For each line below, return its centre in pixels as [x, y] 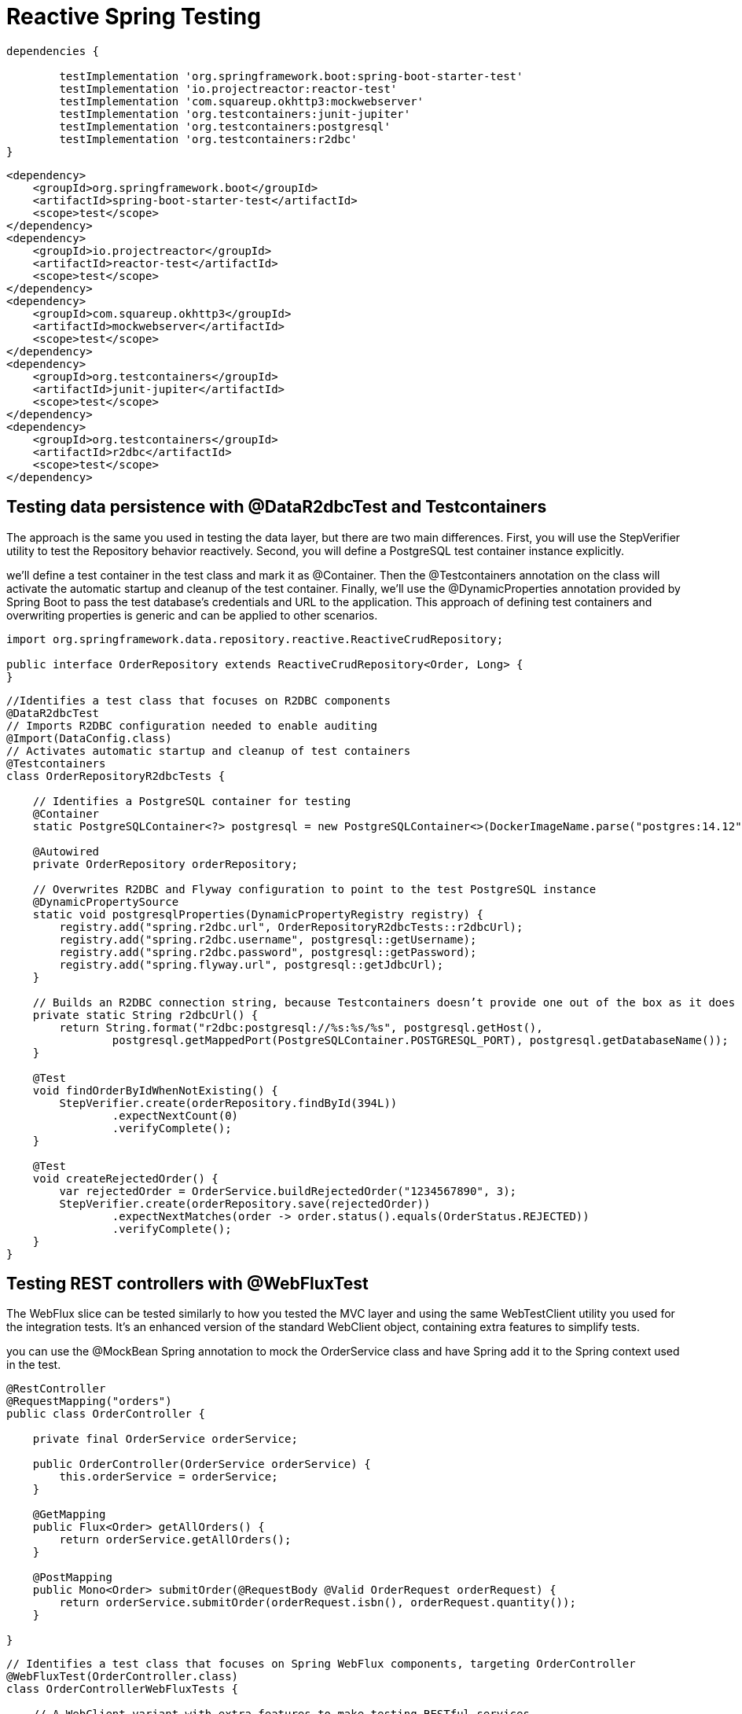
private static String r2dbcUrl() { [145, 1015]
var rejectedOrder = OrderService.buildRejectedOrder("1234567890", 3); [288, 1191]
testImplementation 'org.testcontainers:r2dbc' [208, 139]
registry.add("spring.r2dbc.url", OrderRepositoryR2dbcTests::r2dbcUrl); [291, 927]
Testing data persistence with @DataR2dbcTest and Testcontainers [277, 507]
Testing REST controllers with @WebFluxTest [187, 1284]
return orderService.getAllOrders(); [175, 1540]
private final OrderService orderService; [165, 1439]
